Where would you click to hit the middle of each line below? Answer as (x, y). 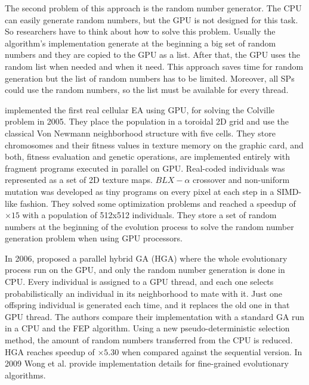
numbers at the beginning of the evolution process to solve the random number (149, 226)
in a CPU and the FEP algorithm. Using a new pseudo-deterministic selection (147, 328)
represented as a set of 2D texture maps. (79, 180)
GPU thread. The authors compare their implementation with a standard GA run (155, 316)
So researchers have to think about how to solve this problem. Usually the (140, 31)
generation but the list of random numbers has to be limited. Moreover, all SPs (150, 78)
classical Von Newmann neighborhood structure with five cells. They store (140, 133)
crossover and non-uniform (241, 180)
